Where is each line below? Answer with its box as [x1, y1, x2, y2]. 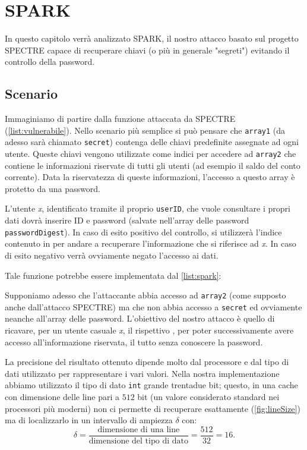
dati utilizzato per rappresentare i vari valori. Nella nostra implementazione [5, 367, 280, 379]
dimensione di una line [97, 425, 180, 434]
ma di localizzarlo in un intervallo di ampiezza [5, 414, 173, 426]
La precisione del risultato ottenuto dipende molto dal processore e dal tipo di [5, 355, 289, 368]
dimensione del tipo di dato [88, 436, 188, 445]
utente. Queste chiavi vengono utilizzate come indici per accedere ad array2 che [5, 147, 296, 160]
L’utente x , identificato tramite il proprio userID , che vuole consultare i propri [5, 202, 290, 215]
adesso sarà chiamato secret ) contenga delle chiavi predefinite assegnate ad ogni [5, 136, 299, 148]
